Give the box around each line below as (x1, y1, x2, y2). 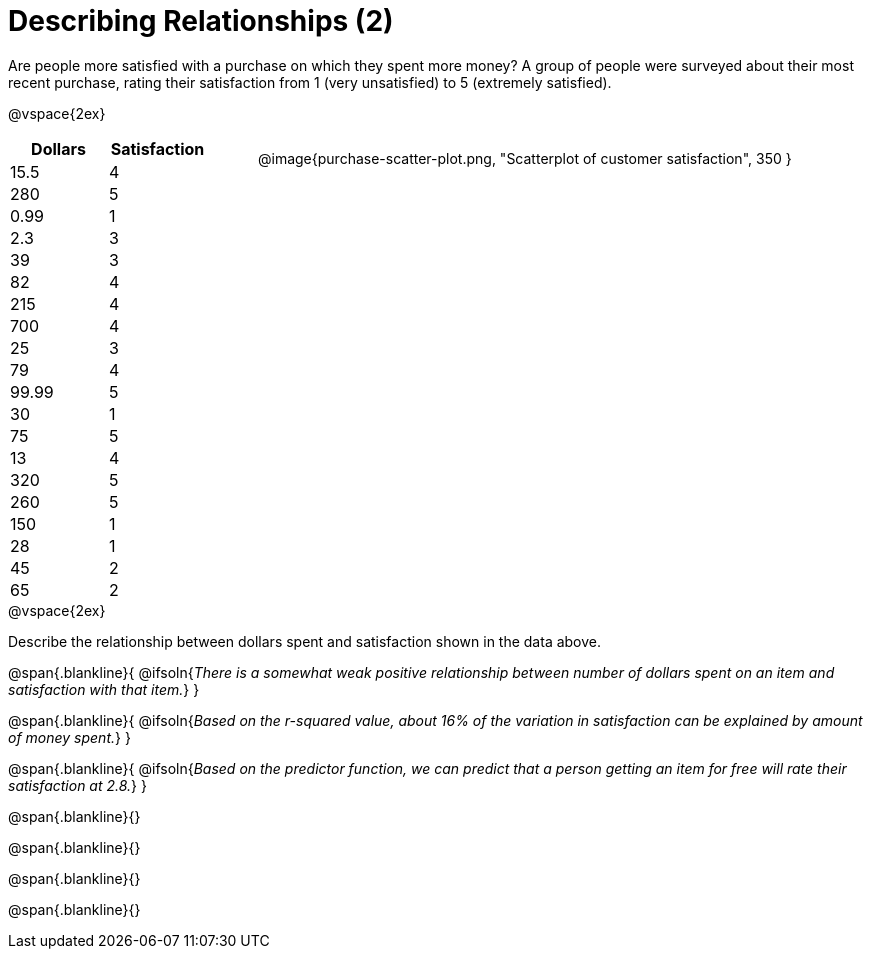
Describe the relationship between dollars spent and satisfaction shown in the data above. (8, 632, 602, 650)
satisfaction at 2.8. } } (8, 776, 147, 794)
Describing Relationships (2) (8, 4, 394, 38)
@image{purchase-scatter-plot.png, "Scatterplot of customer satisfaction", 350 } (258, 149, 792, 167)
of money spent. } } (8, 728, 131, 746)
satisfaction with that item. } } (8, 680, 200, 698)
